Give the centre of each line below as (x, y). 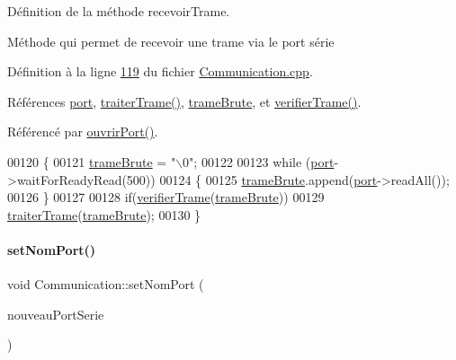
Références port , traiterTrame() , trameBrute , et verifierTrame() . (184, 101)
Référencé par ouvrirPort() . (83, 132)
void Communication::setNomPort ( (106, 284)
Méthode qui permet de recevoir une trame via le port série (171, 41)
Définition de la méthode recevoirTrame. (119, 11)
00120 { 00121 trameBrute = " (92, 161)
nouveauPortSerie (56, 314)
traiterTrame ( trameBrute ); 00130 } (104, 214)
